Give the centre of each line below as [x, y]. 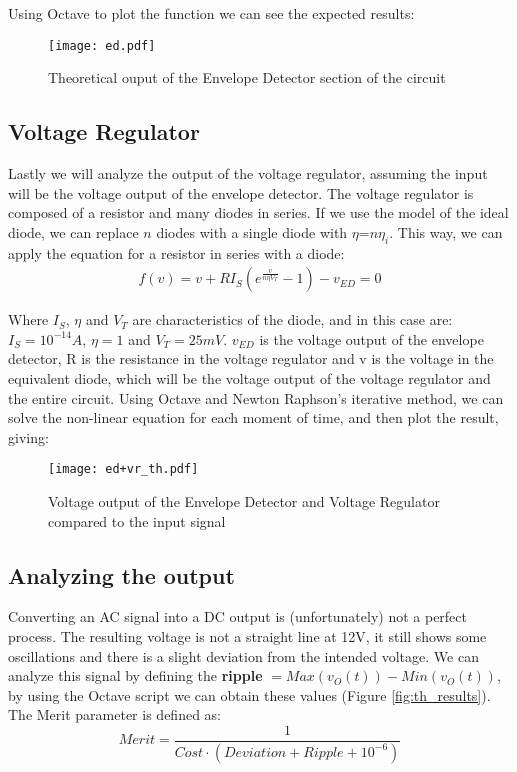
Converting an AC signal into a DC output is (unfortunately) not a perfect [238, 616]
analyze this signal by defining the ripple [135, 675]
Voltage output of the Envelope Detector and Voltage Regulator [244, 501]
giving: [28, 436]
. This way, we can [446, 231]
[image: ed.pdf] [102, 45]
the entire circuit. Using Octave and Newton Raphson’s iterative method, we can [256, 397]
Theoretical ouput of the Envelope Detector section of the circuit [247, 77]
